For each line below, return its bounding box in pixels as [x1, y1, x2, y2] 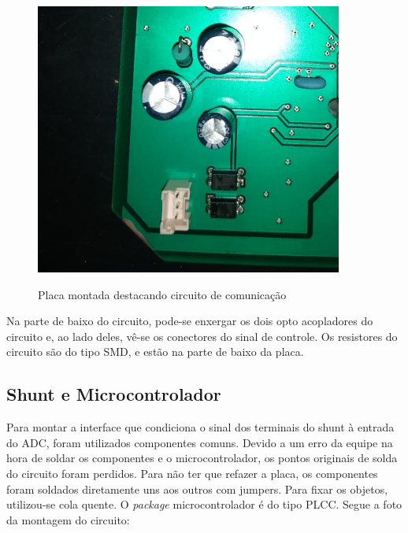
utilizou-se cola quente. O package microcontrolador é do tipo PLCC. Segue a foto [6, 496, 402, 513]
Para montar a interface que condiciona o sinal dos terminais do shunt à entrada [6, 419, 395, 435]
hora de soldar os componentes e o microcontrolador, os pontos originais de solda [6, 450, 398, 466]
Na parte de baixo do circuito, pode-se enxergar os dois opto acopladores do [6, 313, 373, 329]
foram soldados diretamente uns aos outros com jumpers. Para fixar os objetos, [6, 480, 388, 497]
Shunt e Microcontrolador [6, 382, 221, 406]
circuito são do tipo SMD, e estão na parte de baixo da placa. [6, 343, 304, 360]
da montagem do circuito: [6, 511, 130, 527]
